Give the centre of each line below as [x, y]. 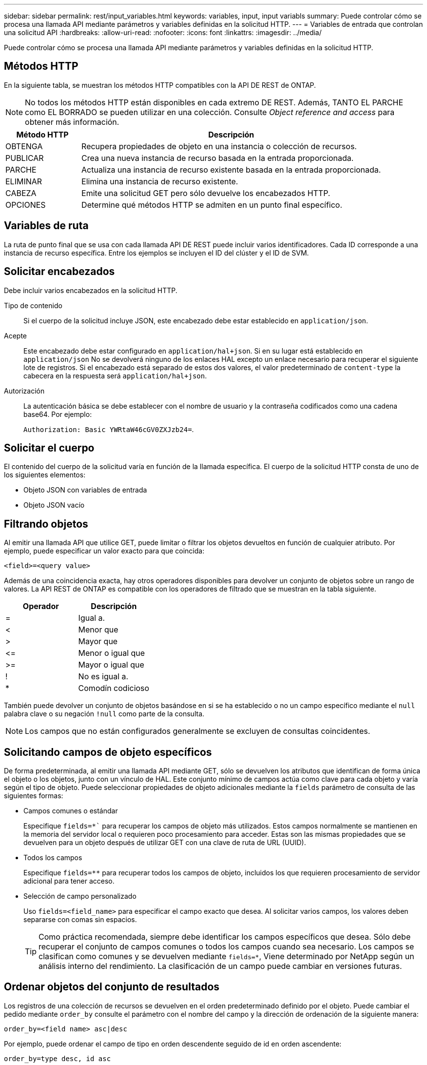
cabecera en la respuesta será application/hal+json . [115, 375]
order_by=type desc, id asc [58, 1058]
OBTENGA [24, 146]
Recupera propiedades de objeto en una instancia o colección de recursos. [219, 146]
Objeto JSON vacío [54, 505]
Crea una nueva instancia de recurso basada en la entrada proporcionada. [218, 158]
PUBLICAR [25, 158]
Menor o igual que [112, 653]
